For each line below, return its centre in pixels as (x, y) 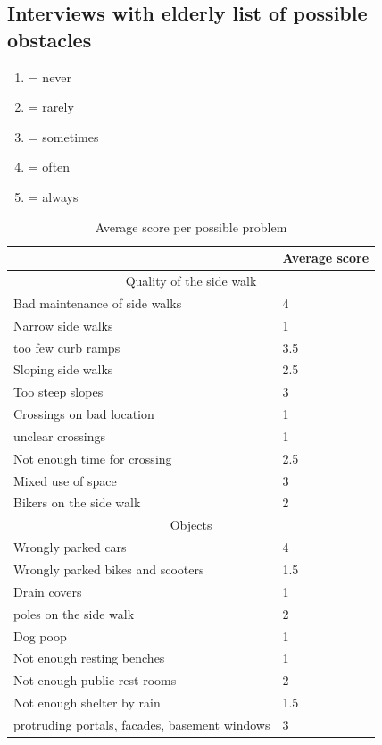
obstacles (50, 39)
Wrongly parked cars (70, 547)
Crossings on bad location (84, 414)
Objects (191, 525)
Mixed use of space (65, 480)
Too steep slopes (58, 392)
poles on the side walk (74, 613)
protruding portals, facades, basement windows (142, 724)
